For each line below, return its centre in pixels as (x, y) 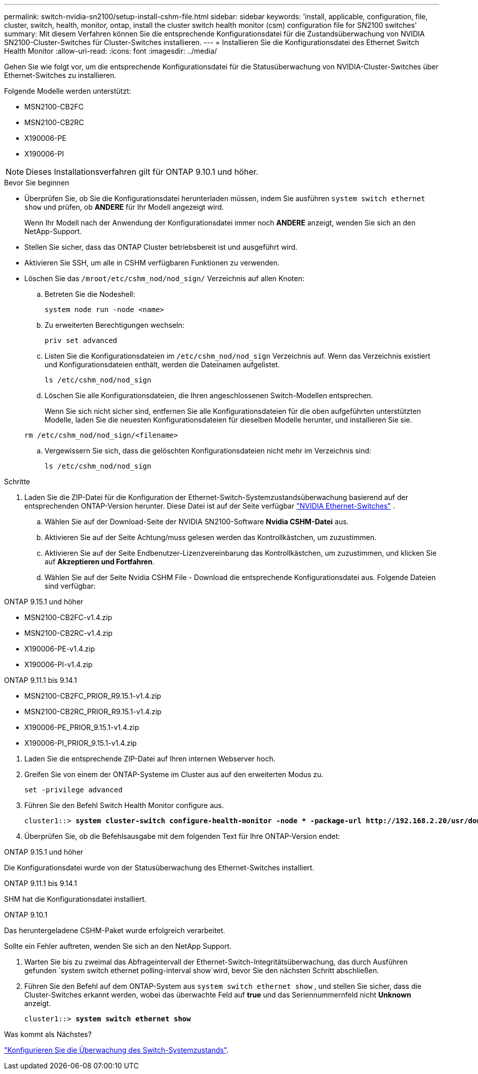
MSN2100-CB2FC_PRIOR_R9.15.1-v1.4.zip (93, 696)
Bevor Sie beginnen (37, 183)
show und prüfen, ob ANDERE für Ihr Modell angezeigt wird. (124, 207)
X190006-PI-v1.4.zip (58, 664)
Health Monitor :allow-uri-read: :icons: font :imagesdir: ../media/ (111, 51)
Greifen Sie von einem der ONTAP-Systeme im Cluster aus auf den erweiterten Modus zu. (174, 774)
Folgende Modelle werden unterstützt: (68, 91)
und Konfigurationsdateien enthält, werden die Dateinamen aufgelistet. (162, 365)
